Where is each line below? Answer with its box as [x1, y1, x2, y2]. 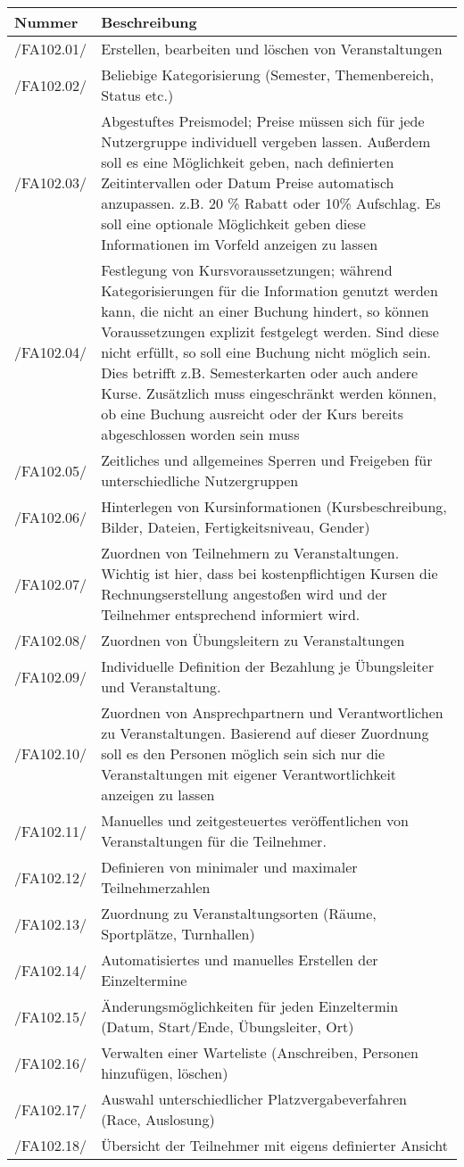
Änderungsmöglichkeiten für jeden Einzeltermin [101, 996, 399, 1016]
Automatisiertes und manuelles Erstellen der [101, 949, 378, 970]
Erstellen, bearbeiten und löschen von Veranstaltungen [101, 38, 443, 59]
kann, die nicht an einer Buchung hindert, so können [101, 301, 429, 321]
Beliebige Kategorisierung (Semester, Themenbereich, [101, 64, 435, 85]
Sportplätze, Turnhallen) [101, 923, 255, 944]
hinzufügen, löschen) [101, 1063, 228, 1083]
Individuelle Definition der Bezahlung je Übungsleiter [101, 656, 435, 676]
